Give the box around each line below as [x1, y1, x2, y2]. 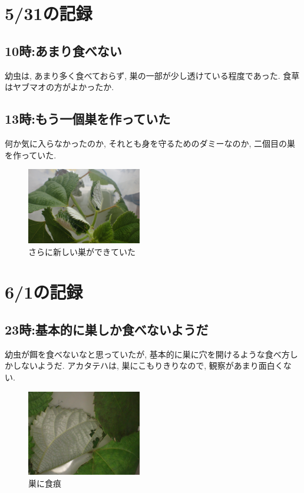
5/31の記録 [5, 1, 92, 25]
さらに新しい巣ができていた [28, 245, 136, 257]
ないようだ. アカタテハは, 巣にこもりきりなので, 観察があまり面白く [21, 359, 283, 372]
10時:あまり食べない [5, 41, 122, 59]
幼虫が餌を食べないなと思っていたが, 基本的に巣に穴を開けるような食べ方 [5, 348, 290, 360]
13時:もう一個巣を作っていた [5, 110, 171, 128]
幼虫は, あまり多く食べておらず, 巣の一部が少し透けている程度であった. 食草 [5, 69, 300, 81]
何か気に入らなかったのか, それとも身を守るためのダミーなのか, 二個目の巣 [5, 137, 296, 149]
